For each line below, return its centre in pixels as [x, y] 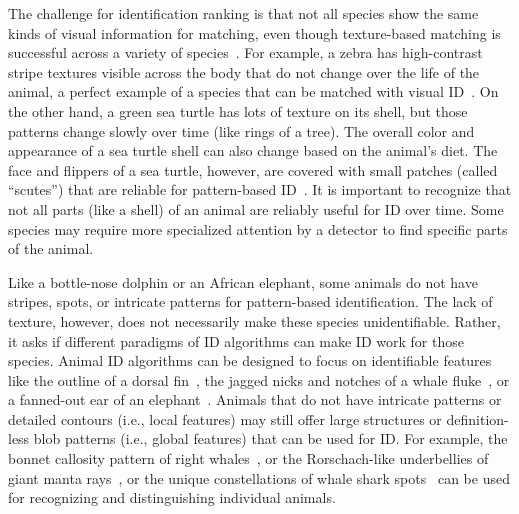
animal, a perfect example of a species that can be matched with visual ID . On [253, 91]
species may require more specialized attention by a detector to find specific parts [258, 228]
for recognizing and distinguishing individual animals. [172, 497]
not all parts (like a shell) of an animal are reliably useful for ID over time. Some [256, 208]
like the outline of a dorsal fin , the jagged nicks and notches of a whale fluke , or [259, 379]
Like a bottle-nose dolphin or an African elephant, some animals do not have [243, 281]
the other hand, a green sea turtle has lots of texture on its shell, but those [238, 110]
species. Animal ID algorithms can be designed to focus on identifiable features [250, 360]
